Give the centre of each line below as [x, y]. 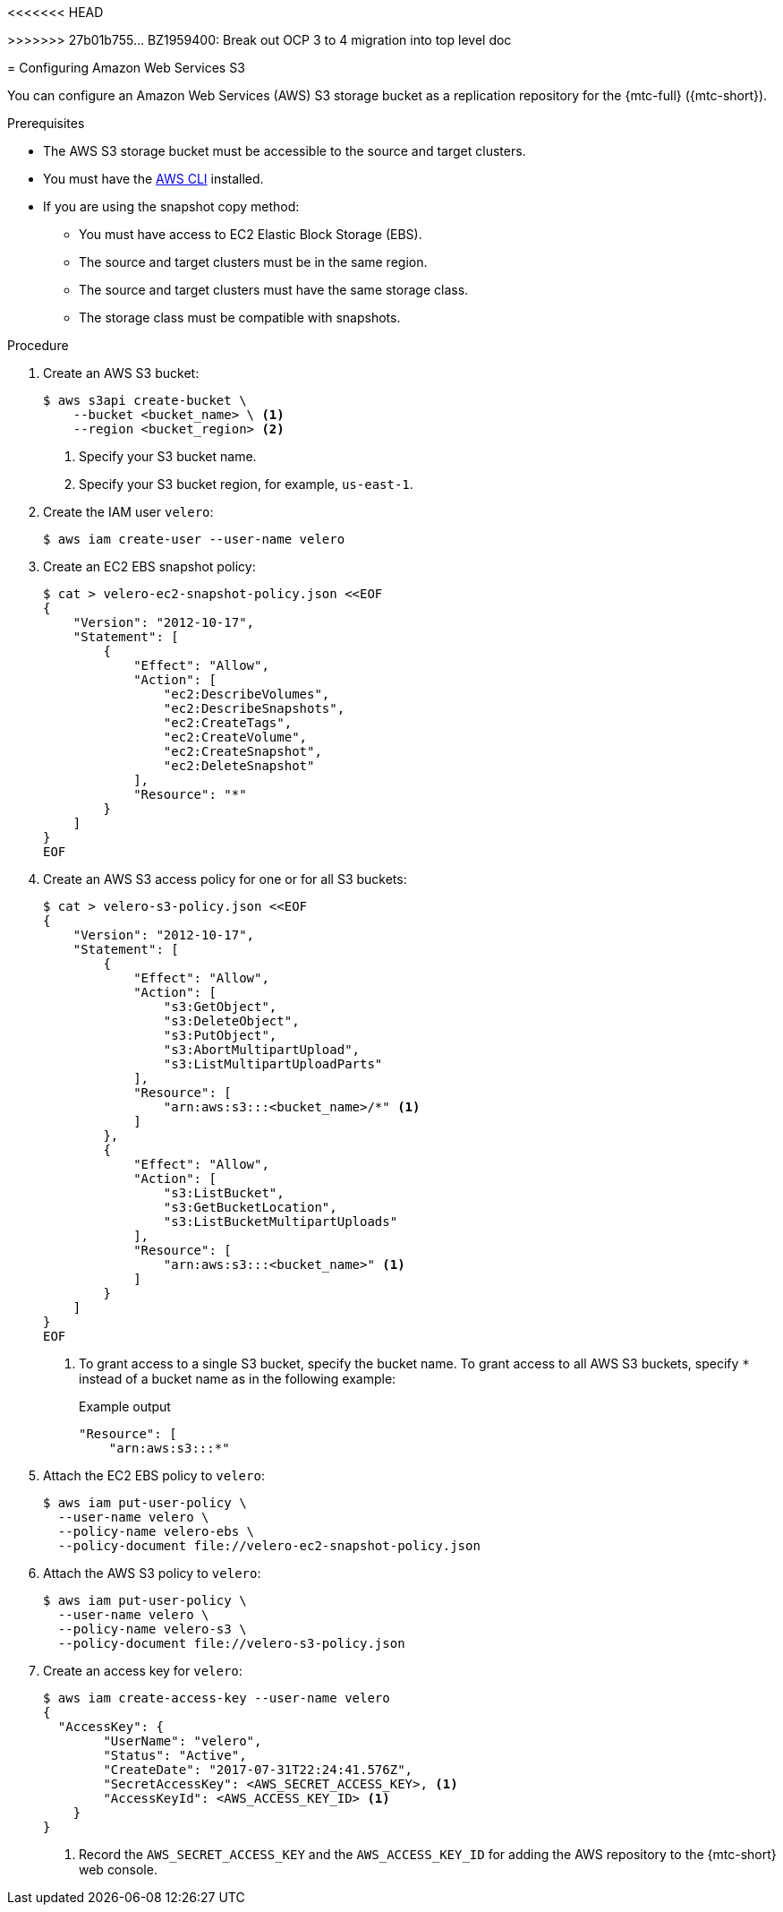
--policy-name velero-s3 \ [152, 1629]
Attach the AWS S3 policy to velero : [152, 1573]
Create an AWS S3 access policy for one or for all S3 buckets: [225, 879]
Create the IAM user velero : [128, 512]
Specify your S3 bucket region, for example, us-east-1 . [246, 484]
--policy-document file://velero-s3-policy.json [231, 1643]
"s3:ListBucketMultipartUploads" [281, 1222]
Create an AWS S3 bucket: [121, 373]
